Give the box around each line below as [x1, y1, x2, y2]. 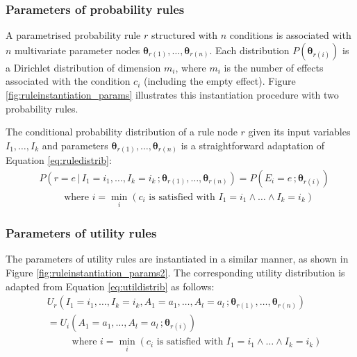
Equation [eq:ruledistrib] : [6, 153, 112, 167]
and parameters [42, 138, 108, 152]
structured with [151, 28, 218, 42]
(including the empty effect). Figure [144, 74, 296, 88]
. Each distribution [209, 42, 290, 57]
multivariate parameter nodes [15, 42, 140, 57]
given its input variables [248, 124, 351, 139]
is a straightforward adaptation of [181, 138, 325, 152]
